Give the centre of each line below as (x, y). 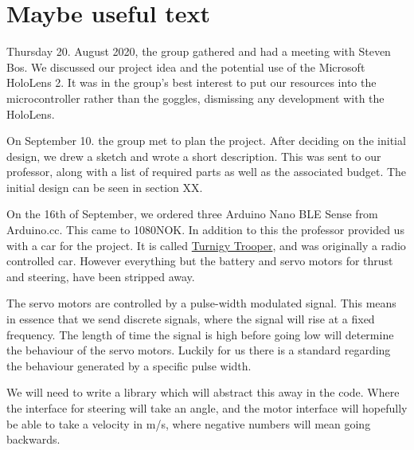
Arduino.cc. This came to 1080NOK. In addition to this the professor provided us (205, 230)
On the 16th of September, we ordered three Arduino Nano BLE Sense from (192, 214)
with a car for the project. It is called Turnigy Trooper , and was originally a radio (206, 245)
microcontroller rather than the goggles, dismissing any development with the (195, 98)
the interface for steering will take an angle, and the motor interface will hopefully (207, 408)
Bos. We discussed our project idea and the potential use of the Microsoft (186, 67)
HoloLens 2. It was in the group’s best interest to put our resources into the (191, 82)
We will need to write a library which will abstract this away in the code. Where (203, 392)
